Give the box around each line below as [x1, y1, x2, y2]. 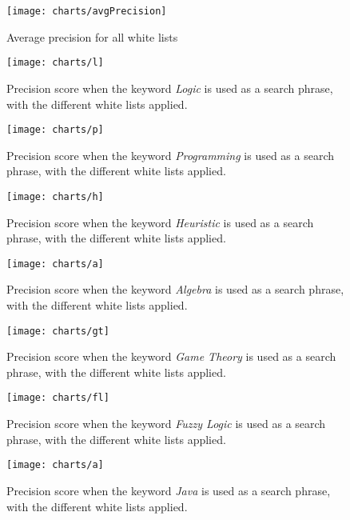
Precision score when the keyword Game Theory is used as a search [6, 348, 336, 365]
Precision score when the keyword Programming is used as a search [6, 146, 335, 163]
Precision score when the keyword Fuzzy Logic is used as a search [6, 415, 326, 432]
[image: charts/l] [6, 57, 104, 69]
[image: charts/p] [6, 124, 104, 136]
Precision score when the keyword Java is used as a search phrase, [6, 482, 331, 498]
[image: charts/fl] [6, 392, 109, 404]
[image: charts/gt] [6, 325, 109, 337]
